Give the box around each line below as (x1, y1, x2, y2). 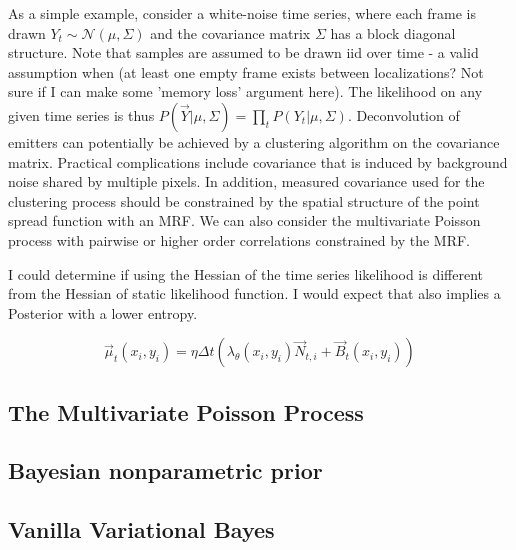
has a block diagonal (330, 22, 456, 43)
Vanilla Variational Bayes (8, 514, 275, 545)
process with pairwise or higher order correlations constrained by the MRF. (8, 229, 470, 250)
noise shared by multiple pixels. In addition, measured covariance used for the (8, 171, 485, 192)
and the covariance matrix (150, 22, 311, 43)
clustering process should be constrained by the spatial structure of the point (8, 190, 480, 211)
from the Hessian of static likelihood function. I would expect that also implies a (8, 283, 501, 304)
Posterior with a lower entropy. (8, 302, 198, 323)
